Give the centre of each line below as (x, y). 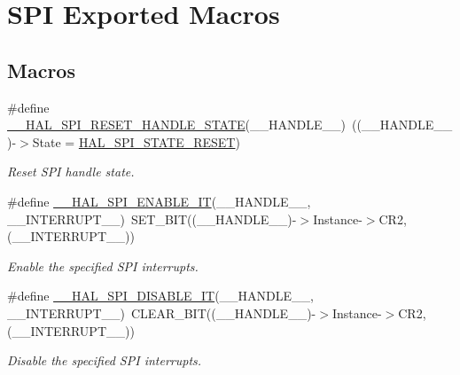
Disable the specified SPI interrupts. (105, 360)
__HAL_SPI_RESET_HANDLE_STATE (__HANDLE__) (176, 125)
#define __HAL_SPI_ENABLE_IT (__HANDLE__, (159, 201)
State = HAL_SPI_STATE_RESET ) (136, 141)
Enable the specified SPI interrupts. (103, 266)
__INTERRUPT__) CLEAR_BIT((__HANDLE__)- (162, 312)
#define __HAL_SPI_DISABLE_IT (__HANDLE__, (160, 296)
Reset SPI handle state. (71, 172)
